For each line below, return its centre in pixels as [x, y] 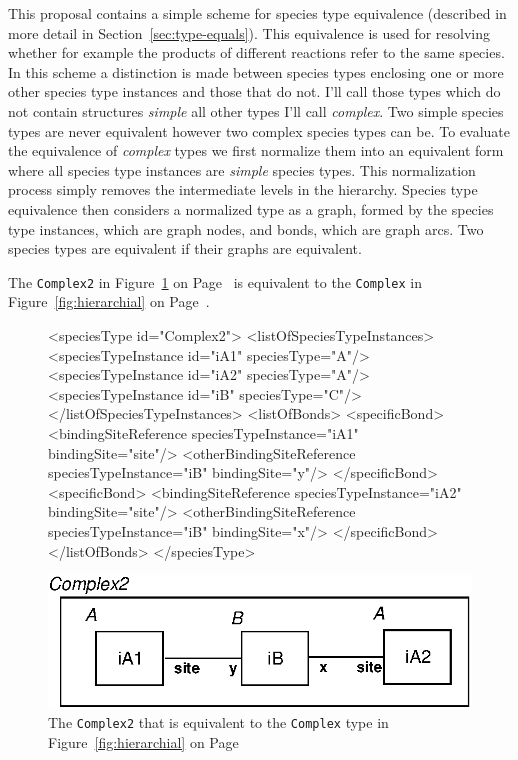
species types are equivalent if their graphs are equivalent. [185, 248]
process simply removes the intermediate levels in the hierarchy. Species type [243, 189]
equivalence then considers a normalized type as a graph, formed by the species [251, 208]
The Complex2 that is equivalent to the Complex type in [218, 722]
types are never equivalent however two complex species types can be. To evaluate [259, 130]
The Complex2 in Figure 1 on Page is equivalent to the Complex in [215, 281]
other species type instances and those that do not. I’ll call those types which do [254, 91]
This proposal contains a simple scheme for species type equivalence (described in [257, 13]
